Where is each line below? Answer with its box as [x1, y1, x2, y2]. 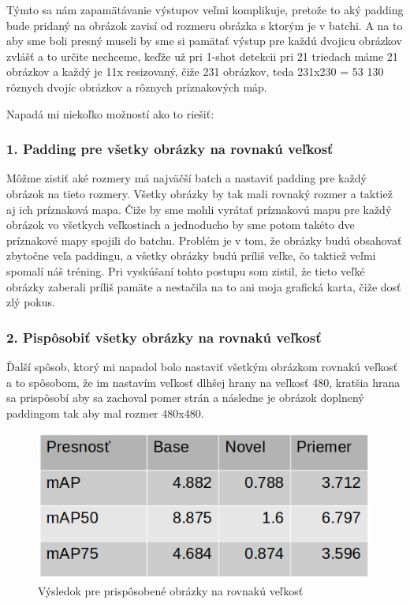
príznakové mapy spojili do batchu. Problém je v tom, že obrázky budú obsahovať [6, 231, 402, 248]
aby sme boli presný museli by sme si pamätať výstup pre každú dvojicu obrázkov [6, 32, 402, 49]
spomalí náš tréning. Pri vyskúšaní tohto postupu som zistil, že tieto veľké [6, 262, 365, 279]
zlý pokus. [6, 294, 55, 310]
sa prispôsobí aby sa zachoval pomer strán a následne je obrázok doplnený [6, 389, 364, 406]
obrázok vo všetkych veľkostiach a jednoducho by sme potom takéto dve [6, 216, 355, 233]
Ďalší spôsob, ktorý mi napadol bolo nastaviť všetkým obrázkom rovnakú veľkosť [6, 358, 398, 374]
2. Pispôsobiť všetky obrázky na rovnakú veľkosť [6, 327, 322, 347]
